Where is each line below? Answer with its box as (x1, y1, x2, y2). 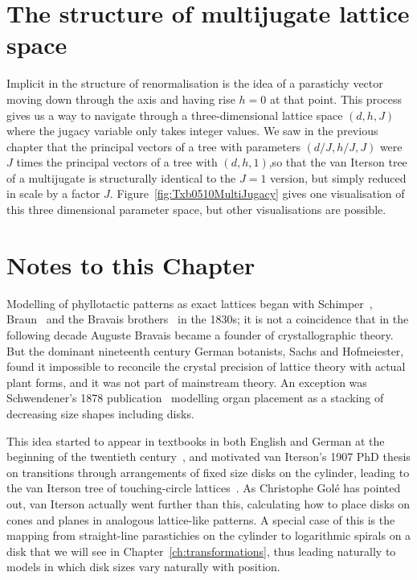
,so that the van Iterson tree (268, 154, 407, 171)
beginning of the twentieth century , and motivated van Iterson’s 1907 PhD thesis (6, 448, 411, 465)
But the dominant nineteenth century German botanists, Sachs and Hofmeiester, (6, 342, 404, 359)
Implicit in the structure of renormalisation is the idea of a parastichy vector (6, 75, 383, 92)
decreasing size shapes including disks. (6, 405, 194, 422)
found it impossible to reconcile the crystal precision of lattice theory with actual (6, 358, 406, 375)
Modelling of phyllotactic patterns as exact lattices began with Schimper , (6, 294, 373, 311)
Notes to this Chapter (6, 248, 256, 281)
